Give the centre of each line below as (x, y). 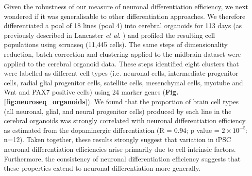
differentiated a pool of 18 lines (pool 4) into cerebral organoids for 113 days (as (123, 25)
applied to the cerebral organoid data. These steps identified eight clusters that (122, 63)
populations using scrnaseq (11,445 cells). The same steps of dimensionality (116, 44)
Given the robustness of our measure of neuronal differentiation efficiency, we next (126, 6)
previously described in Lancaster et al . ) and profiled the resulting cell (109, 35)
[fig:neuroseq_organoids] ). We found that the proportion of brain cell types (121, 101)
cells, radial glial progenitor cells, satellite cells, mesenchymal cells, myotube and (124, 82)
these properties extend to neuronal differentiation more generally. (102, 168)
